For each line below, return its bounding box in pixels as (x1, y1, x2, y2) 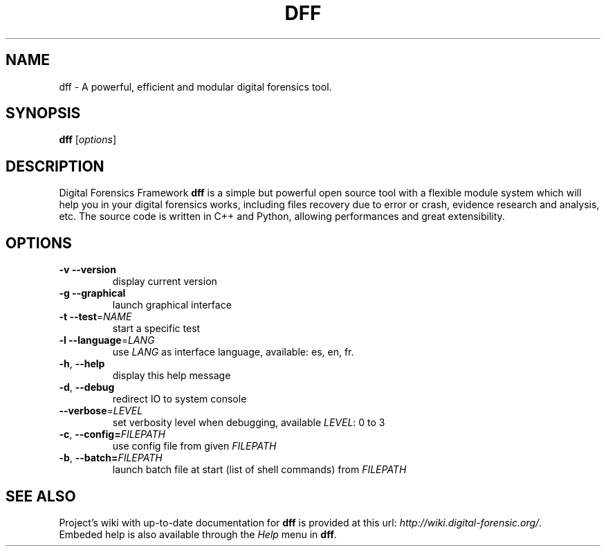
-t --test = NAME (59, 311, 132, 323)
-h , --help (59, 358, 105, 370)
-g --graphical (59, 287, 126, 300)
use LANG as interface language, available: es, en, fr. (112, 346, 354, 358)
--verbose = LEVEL (59, 405, 143, 417)
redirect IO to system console (112, 393, 247, 405)
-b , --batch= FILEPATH (59, 452, 163, 464)
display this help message (112, 369, 231, 382)
